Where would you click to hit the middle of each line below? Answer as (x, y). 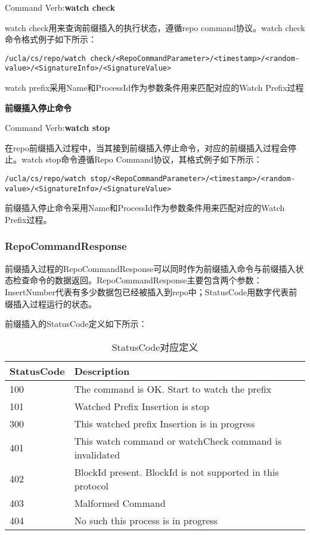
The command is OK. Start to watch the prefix (173, 389)
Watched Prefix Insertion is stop (142, 406)
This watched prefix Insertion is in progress (165, 423)
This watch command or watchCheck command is (178, 441)
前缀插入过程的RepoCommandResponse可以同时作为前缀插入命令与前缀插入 (150, 268)
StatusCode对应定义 (155, 347)
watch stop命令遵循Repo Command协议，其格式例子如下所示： (142, 159)
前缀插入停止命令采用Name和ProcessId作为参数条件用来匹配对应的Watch (145, 208)
